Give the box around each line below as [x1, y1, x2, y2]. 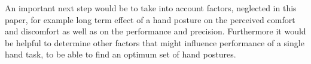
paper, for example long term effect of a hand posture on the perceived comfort [5, 13, 295, 25]
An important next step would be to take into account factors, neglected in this [5, 2, 297, 14]
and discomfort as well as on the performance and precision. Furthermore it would [5, 25, 306, 37]
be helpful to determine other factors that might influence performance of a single [5, 36, 304, 49]
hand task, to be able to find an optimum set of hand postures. [5, 48, 236, 60]
